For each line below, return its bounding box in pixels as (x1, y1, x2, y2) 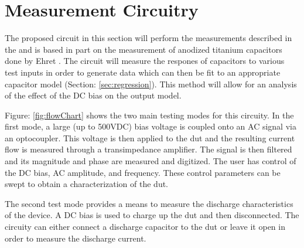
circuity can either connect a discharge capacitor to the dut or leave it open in (5, 220, 285, 233)
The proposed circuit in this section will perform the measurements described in (5, 32, 292, 44)
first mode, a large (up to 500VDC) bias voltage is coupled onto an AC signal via (5, 120, 296, 133)
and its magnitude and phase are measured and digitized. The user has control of (5, 155, 296, 167)
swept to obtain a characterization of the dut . (5, 178, 169, 190)
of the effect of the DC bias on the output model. (5, 89, 182, 101)
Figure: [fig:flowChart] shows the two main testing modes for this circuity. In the (5, 108, 294, 121)
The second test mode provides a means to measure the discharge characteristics (5, 197, 293, 209)
